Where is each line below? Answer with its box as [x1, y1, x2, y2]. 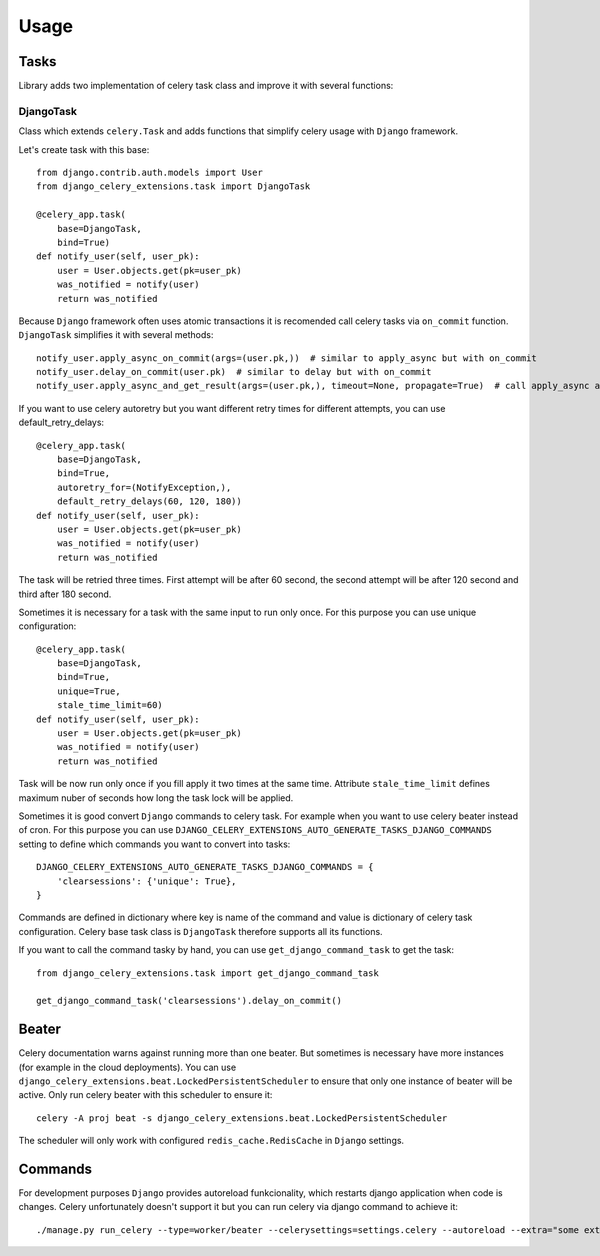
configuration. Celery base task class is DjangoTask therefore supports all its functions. [18, 925, 384, 937]
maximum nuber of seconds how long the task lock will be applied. [18, 791, 294, 804]
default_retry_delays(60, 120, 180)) [56, 496, 242, 507]
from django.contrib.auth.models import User [36, 166, 264, 178]
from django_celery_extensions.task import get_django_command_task [36, 967, 379, 979]
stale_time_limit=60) [56, 700, 164, 711]
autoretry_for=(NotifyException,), [56, 481, 232, 493]
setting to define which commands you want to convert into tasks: [18, 838, 291, 850]
